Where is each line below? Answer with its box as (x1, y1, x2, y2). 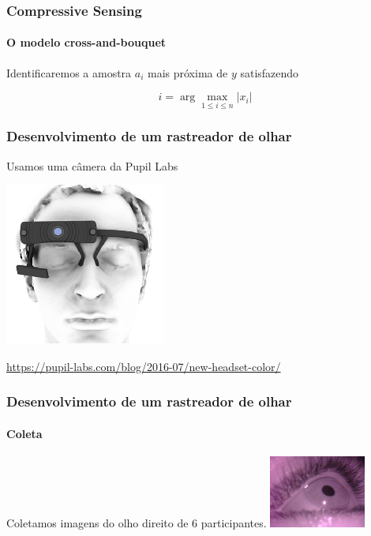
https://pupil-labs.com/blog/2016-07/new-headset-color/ (6, 358, 281, 374)
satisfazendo (240, 64, 299, 81)
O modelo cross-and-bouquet (6, 34, 167, 51)
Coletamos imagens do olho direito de (6, 515, 189, 531)
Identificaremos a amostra (6, 64, 132, 81)
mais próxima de (148, 64, 228, 81)
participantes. (200, 515, 267, 531)
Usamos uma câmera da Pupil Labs (6, 157, 178, 174)
